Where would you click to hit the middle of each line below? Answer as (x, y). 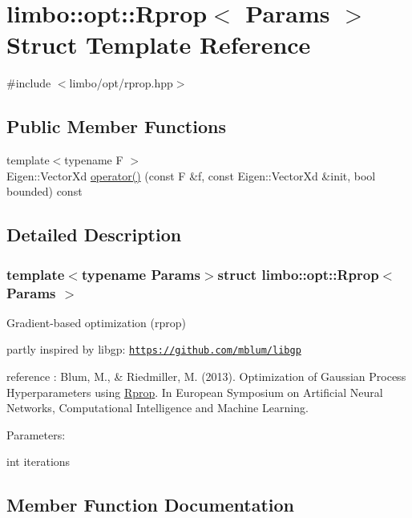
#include (29, 83)
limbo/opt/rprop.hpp (121, 83)
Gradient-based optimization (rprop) (96, 322)
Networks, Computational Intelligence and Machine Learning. (158, 408)
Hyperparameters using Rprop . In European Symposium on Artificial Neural (195, 392)
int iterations (38, 461)
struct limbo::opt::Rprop (298, 274)
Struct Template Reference (159, 45)
